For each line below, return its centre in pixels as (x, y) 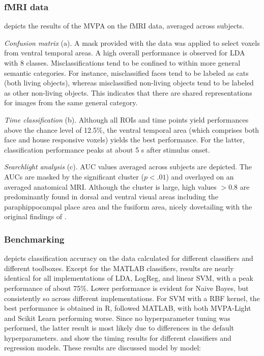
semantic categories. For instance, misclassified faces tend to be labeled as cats (126, 72)
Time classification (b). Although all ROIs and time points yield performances (126, 119)
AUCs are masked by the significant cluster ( (74, 176)
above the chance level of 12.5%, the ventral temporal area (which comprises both (132, 129)
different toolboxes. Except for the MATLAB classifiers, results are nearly (119, 268)
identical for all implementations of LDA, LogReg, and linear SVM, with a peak (129, 278)
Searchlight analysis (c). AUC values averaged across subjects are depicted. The (128, 167)
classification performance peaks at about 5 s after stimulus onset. (107, 149)
